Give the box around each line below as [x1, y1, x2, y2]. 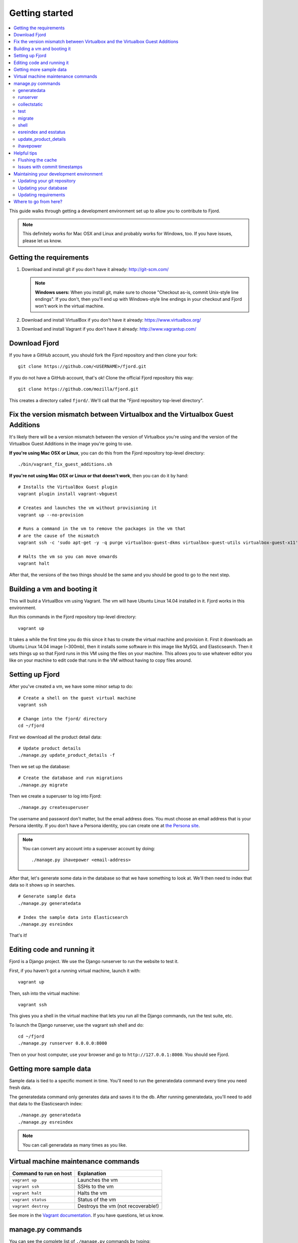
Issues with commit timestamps [18, 164, 83, 170]
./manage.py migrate [18, 782, 68, 788]
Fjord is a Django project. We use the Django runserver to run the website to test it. [9, 959, 179, 965]
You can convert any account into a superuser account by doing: [22, 845, 155, 851]
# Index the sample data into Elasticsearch [18, 914, 129, 920]
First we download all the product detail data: [9, 734, 102, 740]
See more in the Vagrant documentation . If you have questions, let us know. [9, 1212, 164, 1218]
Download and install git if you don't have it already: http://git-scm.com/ [21, 266, 169, 272]
